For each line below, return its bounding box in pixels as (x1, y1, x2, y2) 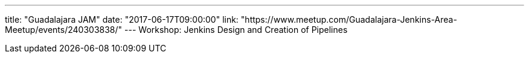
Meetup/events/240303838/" (5, 25, 123, 35)
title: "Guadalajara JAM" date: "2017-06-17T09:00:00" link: (5, 14, 239, 25)
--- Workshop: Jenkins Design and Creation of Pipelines (124, 25, 348, 35)
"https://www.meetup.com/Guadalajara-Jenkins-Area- (240, 14, 457, 25)
